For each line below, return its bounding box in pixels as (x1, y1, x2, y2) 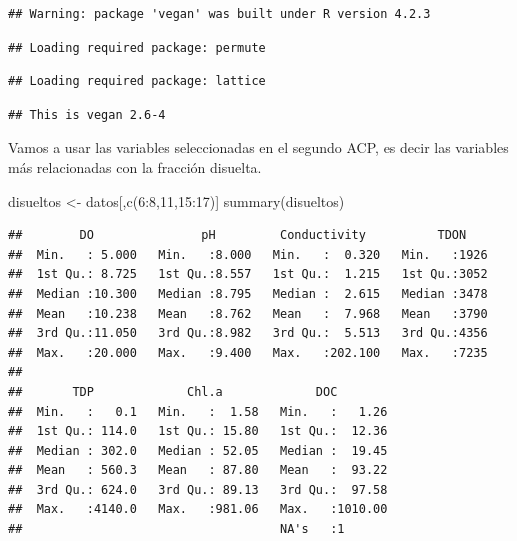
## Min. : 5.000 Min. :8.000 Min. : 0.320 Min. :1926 (8, 247, 488, 262)
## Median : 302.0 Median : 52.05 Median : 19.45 (8, 443, 388, 458)
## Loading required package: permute (8, 40, 266, 55)
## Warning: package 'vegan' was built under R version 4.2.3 (8, 7, 431, 21)
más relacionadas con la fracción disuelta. (8, 156, 262, 177)
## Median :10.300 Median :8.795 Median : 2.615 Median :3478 (8, 286, 488, 301)
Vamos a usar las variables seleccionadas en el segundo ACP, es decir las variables (8, 137, 509, 158)
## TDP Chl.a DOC (8, 384, 338, 399)
